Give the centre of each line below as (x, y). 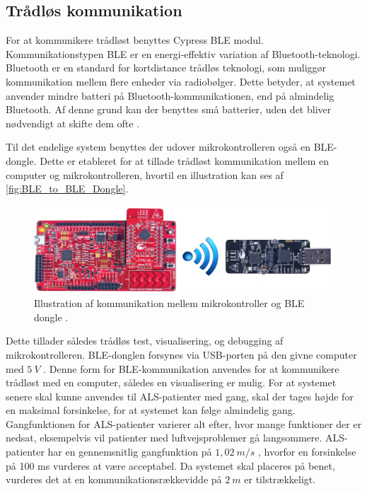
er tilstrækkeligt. (280, 479)
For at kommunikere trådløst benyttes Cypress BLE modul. (135, 40)
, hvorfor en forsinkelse (307, 452)
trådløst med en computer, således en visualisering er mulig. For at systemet (171, 382)
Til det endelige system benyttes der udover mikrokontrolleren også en (158, 147)
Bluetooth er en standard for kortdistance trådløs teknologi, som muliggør (166, 68)
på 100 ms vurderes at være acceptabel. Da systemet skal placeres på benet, (170, 465)
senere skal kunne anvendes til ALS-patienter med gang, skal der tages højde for (180, 396)
